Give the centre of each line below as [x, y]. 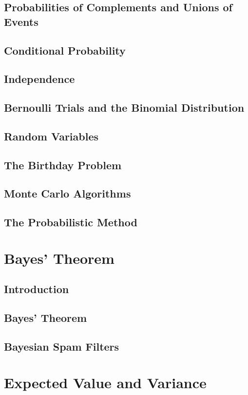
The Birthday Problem [63, 165]
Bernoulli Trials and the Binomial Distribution [124, 108]
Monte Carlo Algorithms [67, 193]
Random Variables [51, 136]
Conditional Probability [65, 50]
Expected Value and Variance [105, 382]
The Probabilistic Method [71, 222]
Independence [39, 79]
